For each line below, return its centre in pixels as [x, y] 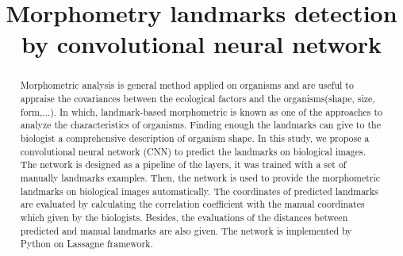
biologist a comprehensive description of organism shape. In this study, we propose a [195, 138]
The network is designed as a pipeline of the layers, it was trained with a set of [183, 164]
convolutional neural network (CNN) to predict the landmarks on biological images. [193, 151]
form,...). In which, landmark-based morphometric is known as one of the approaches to [201, 111]
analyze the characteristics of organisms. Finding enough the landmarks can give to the [200, 125]
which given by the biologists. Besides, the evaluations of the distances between [184, 217]
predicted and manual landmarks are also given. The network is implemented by [186, 230]
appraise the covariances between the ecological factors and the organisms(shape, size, [198, 99]
